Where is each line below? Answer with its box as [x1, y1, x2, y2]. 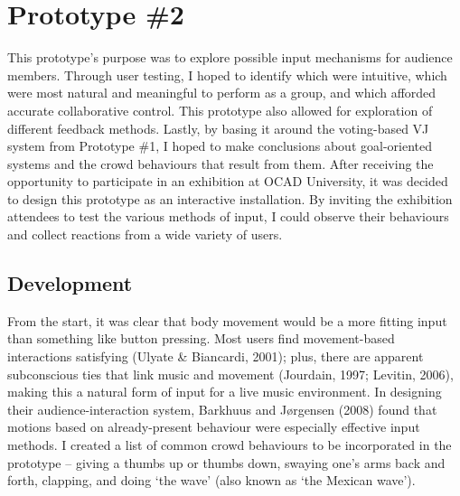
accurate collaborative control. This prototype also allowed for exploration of [7, 100, 433, 119]
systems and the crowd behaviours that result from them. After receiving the [7, 154, 434, 173]
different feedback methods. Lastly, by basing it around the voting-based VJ [7, 118, 429, 137]
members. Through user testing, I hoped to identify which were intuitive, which [7, 65, 447, 84]
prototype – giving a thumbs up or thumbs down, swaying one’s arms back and [7, 453, 446, 472]
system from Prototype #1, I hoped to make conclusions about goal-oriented [7, 136, 432, 155]
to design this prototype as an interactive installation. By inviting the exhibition [7, 189, 453, 208]
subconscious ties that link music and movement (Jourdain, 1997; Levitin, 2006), [7, 364, 454, 383]
